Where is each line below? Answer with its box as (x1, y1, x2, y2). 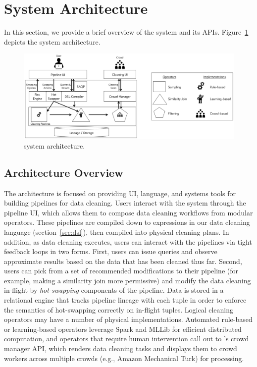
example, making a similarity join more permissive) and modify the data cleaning (4, 275, 251, 285)
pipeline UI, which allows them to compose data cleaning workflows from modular (4, 207, 253, 217)
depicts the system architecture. (4, 36, 101, 47)
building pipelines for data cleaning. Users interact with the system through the (4, 198, 246, 208)
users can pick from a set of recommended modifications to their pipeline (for (4, 265, 238, 276)
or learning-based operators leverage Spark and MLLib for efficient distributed (4, 323, 242, 334)
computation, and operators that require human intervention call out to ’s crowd (4, 333, 249, 344)
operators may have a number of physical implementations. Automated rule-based (4, 314, 253, 324)
